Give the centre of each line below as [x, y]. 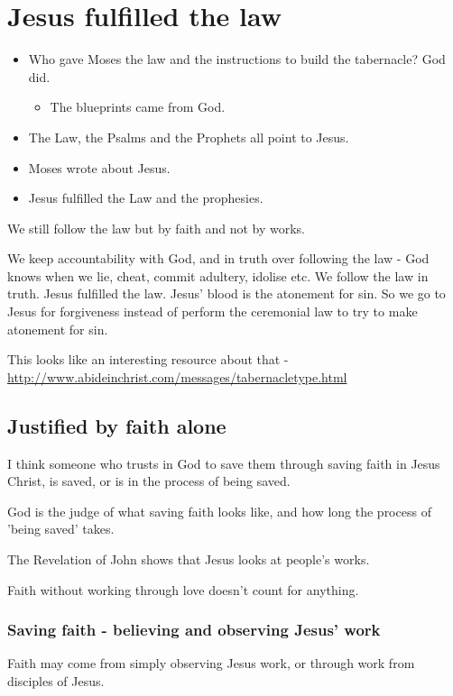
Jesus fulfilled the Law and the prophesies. [146, 198]
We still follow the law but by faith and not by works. [156, 228]
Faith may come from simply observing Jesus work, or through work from [211, 663]
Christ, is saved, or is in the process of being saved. [149, 481]
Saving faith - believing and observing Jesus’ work [194, 630]
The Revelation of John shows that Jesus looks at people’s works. [189, 559]
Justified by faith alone [117, 425]
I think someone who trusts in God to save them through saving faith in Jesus [224, 463]
